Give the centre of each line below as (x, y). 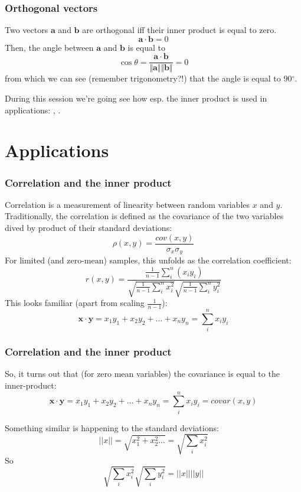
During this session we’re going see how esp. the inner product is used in (136, 98)
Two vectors (27, 30)
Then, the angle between (49, 47)
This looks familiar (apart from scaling (75, 303)
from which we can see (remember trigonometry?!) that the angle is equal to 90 (148, 78)
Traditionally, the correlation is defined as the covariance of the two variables (144, 216)
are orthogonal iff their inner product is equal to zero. (179, 30)
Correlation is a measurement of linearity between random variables (127, 204)
